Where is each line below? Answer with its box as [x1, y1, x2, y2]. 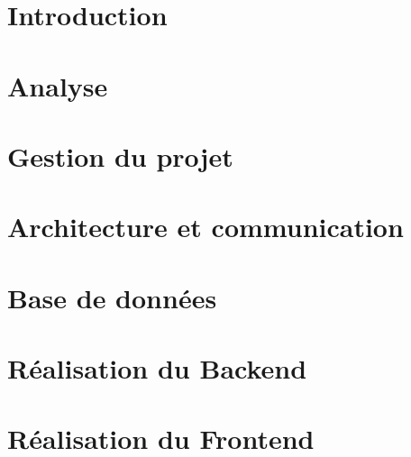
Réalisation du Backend [7, 350, 307, 387]
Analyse [7, 67, 108, 104]
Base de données [7, 279, 217, 315]
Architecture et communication [7, 208, 404, 245]
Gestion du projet [7, 137, 233, 174]
